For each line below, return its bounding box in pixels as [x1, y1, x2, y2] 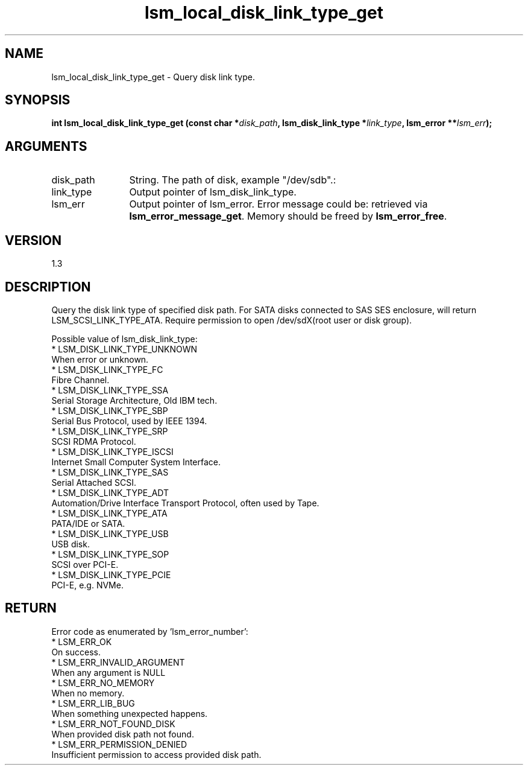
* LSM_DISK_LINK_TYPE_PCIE [51, 569, 171, 580]
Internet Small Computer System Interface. [51, 456, 221, 467]
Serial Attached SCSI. [51, 477, 136, 488]
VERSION [5, 232, 62, 248]
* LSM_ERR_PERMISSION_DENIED [51, 739, 187, 749]
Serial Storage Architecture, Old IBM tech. [51, 395, 218, 406]
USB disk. [51, 538, 90, 549]
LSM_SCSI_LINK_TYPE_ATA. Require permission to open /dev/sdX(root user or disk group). [51, 314, 412, 325]
